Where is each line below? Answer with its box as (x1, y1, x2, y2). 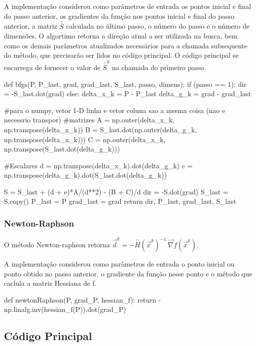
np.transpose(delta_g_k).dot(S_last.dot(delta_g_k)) (4, 170, 167, 180)
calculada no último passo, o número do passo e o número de (66, 21, 250, 31)
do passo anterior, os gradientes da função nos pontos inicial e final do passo (4, 10, 235, 21)
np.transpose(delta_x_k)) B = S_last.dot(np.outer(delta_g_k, (4, 124, 197, 134)
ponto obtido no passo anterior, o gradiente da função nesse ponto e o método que (4, 268, 253, 278)
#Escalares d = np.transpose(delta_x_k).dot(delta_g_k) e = (4, 160, 193, 170)
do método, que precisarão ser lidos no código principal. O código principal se (4, 50, 239, 60)
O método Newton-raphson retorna (4, 239, 110, 249)
